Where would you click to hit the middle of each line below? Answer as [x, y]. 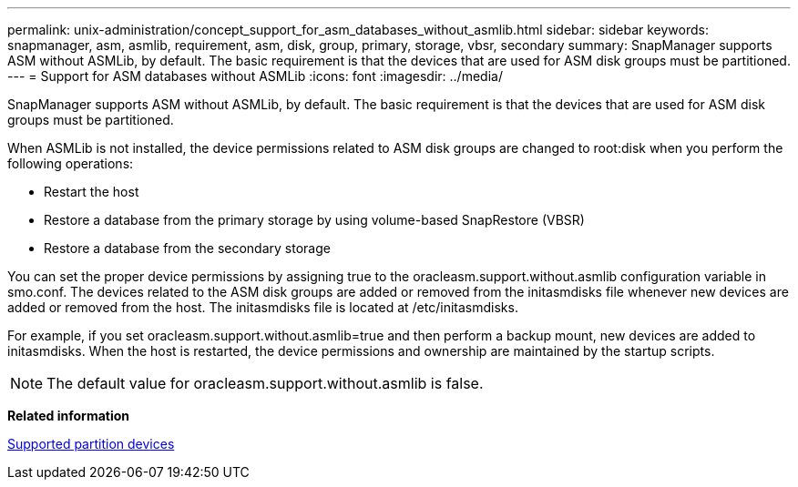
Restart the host [92, 192]
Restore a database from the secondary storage [187, 248]
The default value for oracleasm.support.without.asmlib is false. [265, 383]
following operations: [71, 163]
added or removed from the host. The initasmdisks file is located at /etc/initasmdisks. [263, 307]
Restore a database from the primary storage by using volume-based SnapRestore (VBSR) [314, 220]
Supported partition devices [91, 444]
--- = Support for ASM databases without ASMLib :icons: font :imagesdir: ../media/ [255, 76]
